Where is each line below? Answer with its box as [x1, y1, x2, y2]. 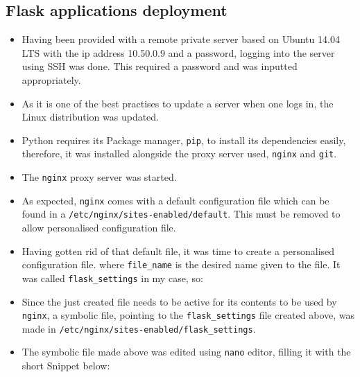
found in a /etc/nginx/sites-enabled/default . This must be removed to [22, 207, 341, 221]
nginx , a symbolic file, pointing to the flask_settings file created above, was [22, 308, 354, 322]
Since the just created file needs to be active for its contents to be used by [22, 294, 337, 308]
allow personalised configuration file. [22, 220, 176, 235]
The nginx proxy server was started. [22, 170, 177, 184]
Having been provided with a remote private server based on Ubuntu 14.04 [22, 32, 340, 46]
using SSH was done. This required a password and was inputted [22, 59, 298, 73]
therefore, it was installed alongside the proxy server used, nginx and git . [22, 146, 337, 161]
